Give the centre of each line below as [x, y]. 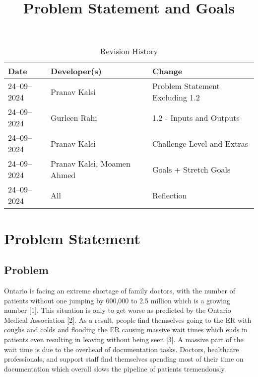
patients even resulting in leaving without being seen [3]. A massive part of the [124, 339]
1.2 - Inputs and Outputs [196, 117]
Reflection [169, 195]
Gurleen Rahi [74, 117]
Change [167, 71]
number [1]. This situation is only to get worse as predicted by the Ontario [118, 310]
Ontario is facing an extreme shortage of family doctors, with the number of [120, 290]
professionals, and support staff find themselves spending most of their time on [124, 359]
